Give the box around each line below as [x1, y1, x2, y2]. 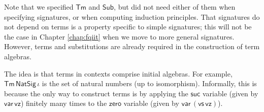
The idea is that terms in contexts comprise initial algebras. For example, [4, 68, 233, 79]
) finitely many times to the [20, 98, 107, 108]
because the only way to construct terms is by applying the [4, 88, 188, 98]
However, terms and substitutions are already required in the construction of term [4, 41, 260, 52]
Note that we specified [4, 2, 74, 12]
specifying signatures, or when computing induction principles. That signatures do [4, 11, 260, 22]
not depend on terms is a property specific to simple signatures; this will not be [4, 21, 252, 32]
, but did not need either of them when [114, 2, 236, 12]
